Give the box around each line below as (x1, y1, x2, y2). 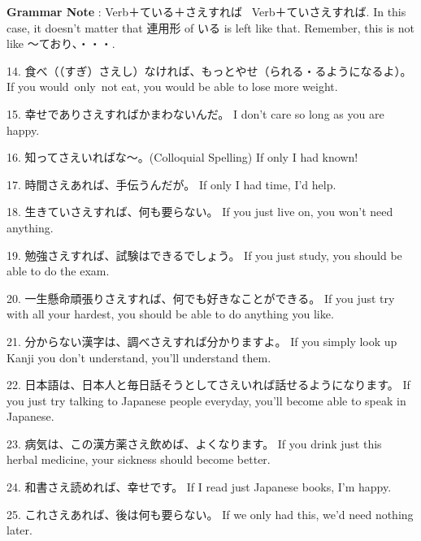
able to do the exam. (7, 262, 110, 279)
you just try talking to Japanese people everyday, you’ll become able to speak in (7, 392, 406, 409)
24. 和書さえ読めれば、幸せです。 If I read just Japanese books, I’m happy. (7, 478, 392, 496)
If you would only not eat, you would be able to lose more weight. (7, 78, 338, 95)
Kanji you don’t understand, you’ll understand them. (7, 348, 271, 366)
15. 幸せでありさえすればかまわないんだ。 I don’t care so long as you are (7, 105, 384, 122)
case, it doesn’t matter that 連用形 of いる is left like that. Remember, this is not (7, 19, 414, 36)
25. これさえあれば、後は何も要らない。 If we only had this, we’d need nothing (7, 505, 414, 522)
